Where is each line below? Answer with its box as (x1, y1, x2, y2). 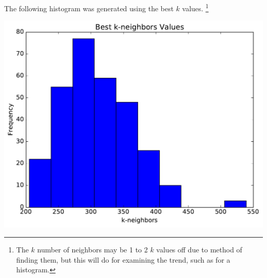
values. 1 (182, 2, 209, 13)
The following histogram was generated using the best (4, 3, 174, 13)
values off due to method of (156, 244, 242, 254)
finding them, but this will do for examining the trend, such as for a (16, 254, 231, 265)
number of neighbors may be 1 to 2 (37, 244, 148, 254)
